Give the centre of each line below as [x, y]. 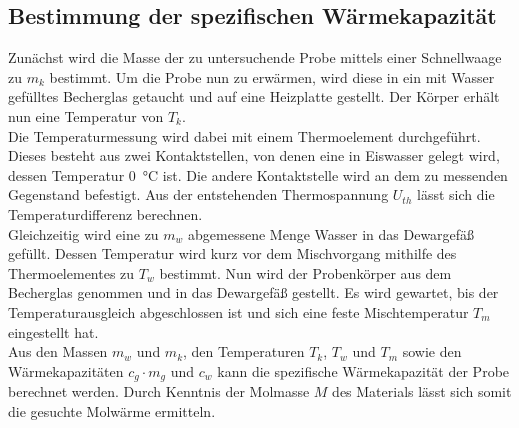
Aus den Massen [58, 351]
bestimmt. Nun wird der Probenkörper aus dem [305, 272]
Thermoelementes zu [71, 272]
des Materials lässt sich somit [422, 391]
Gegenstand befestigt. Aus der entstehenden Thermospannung [198, 194]
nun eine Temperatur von [86, 115]
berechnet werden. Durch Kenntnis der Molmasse [159, 391]
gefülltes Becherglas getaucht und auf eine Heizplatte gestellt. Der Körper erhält [254, 96]
